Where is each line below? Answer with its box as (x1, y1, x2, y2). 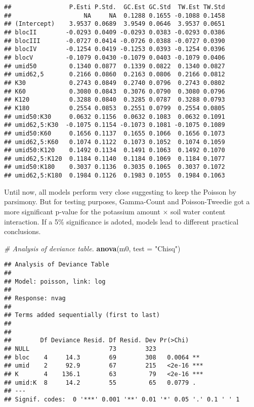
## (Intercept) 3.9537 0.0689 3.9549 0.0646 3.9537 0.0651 (4, 20, 225, 28)
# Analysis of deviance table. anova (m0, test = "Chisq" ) (4, 243, 181, 253)
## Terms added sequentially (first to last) (4, 311, 160, 319)
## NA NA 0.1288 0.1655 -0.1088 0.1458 (4, 12, 225, 19)
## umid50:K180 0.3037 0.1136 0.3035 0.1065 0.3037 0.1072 (4, 163, 225, 171)
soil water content (170, 206, 226, 216)
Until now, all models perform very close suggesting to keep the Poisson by (4, 186, 236, 197)
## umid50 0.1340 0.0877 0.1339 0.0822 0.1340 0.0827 (4, 62, 225, 70)
